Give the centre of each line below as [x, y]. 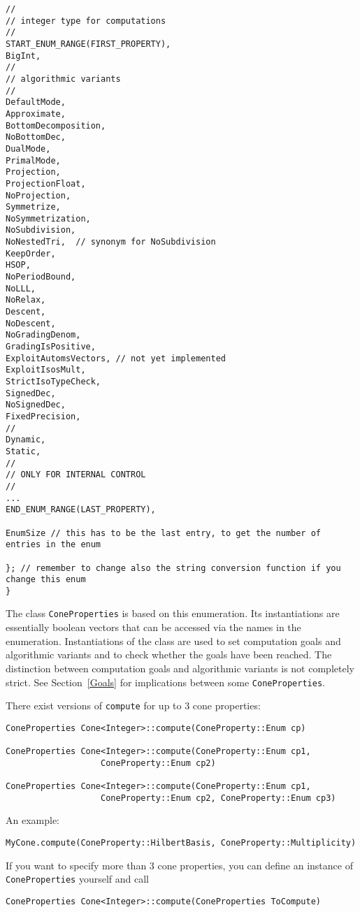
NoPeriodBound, [41, 277]
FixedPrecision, [43, 416]
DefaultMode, [36, 102]
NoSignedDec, [36, 405]
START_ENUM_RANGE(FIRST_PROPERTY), [88, 44]
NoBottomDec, [36, 137]
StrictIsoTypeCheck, [53, 382]
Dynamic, [26, 440]
